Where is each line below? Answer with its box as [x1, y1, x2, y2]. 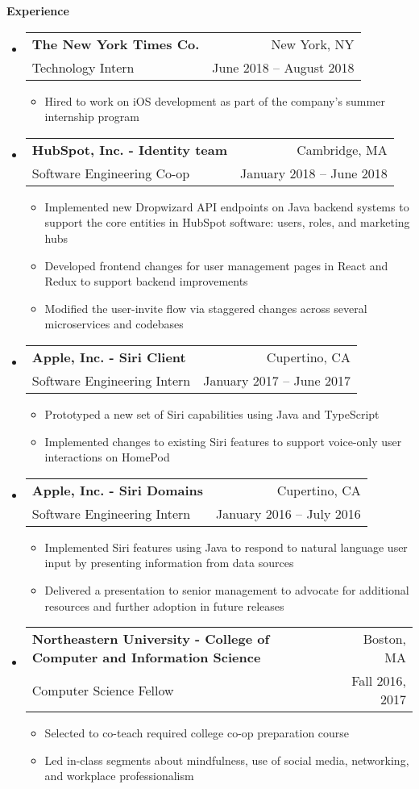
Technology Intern [31, 57, 135, 77]
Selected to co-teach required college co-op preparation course [44, 724, 350, 741]
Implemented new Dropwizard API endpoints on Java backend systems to [44, 198, 409, 215]
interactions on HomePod [44, 449, 170, 465]
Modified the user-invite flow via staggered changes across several [44, 299, 367, 316]
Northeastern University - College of [31, 629, 270, 649]
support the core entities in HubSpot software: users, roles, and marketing [44, 214, 410, 231]
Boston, [363, 629, 406, 649]
